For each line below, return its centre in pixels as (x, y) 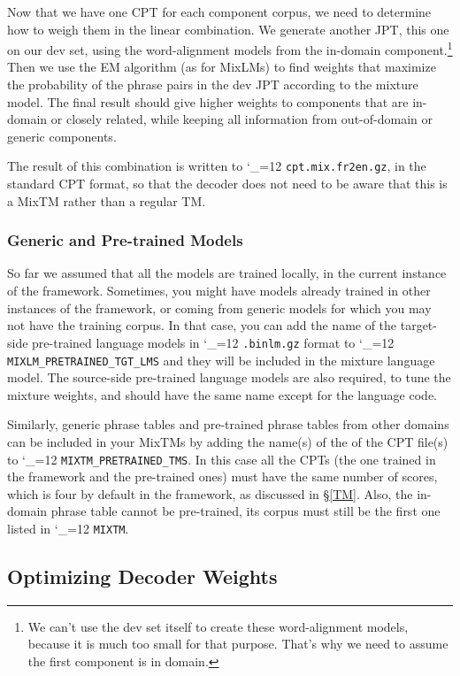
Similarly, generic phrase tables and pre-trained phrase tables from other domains (228, 424)
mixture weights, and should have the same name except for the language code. (222, 394)
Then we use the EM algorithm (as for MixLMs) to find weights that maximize (222, 67)
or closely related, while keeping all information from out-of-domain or (241, 119)
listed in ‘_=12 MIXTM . (68, 528)
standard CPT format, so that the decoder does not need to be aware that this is (227, 184)
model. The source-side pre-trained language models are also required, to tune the (229, 377)
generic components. (62, 136)
